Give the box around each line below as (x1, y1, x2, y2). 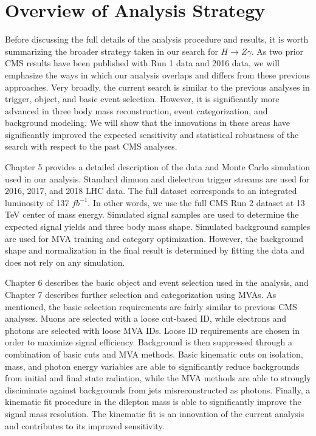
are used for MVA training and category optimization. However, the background (5, 232, 304, 244)
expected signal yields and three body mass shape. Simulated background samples (5, 220, 311, 233)
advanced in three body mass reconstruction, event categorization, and (5, 104, 268, 117)
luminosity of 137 (5, 196, 69, 209)
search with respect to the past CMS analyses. (5, 140, 177, 153)
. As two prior (251, 44, 304, 57)
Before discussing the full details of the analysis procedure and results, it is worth (5, 33, 309, 46)
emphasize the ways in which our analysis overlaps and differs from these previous (5, 68, 311, 81)
